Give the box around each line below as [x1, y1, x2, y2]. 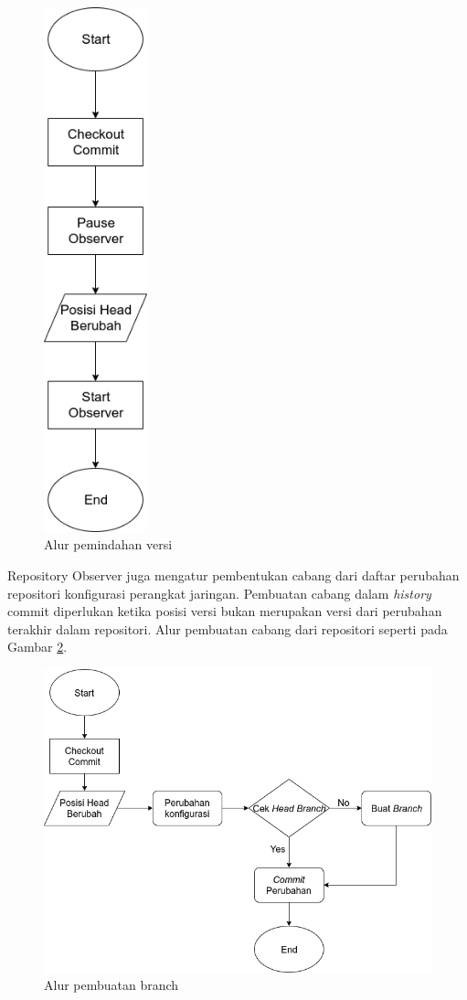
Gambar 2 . [7, 637, 68, 656]
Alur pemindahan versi [44, 535, 173, 554]
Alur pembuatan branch [44, 975, 179, 995]
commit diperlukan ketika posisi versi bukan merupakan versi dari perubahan [7, 601, 442, 621]
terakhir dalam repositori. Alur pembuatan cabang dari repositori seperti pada [7, 619, 448, 638]
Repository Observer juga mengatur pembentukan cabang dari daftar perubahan [7, 565, 460, 584]
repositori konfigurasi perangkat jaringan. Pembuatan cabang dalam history [7, 583, 431, 602]
